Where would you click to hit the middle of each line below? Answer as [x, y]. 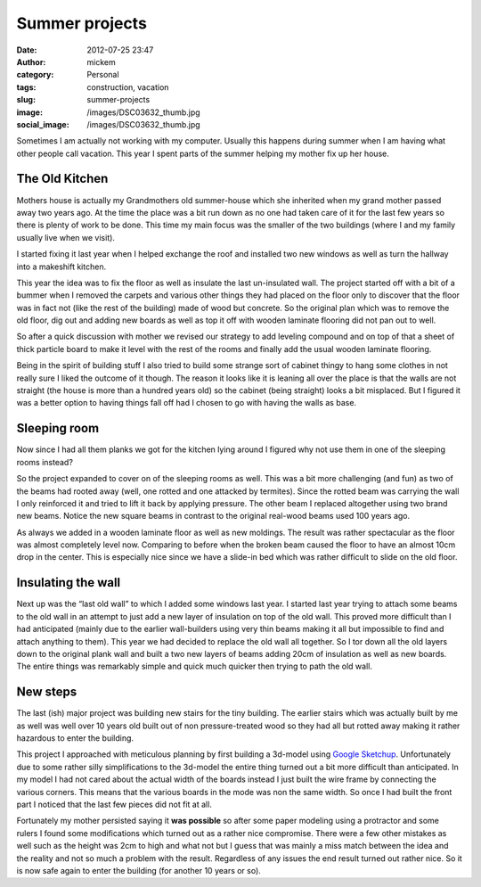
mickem [101, 62]
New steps [47, 692]
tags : [26, 87]
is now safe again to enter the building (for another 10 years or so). [139, 870]
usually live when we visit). [66, 237]
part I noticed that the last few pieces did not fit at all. [114, 804]
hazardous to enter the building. [75, 738]
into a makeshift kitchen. [61, 267]
